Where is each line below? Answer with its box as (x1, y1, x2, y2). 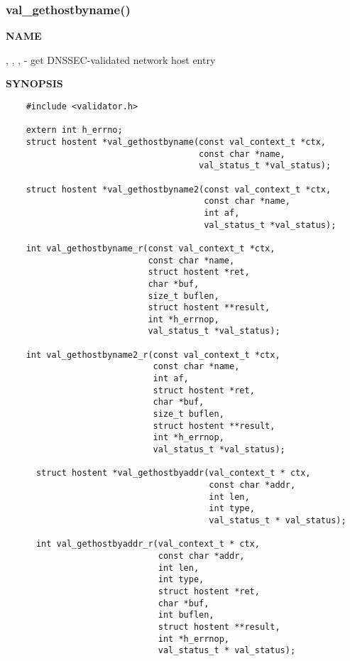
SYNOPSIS (6, 76, 63, 91)
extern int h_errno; (26, 125, 123, 136)
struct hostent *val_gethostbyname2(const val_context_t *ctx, (26, 184, 332, 195)
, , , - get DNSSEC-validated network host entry (6, 52, 216, 67)
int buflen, (158, 610, 214, 621)
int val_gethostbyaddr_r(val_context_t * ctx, (35, 539, 260, 550)
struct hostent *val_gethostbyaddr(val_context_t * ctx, (35, 468, 311, 479)
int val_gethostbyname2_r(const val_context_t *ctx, (26, 349, 280, 360)
